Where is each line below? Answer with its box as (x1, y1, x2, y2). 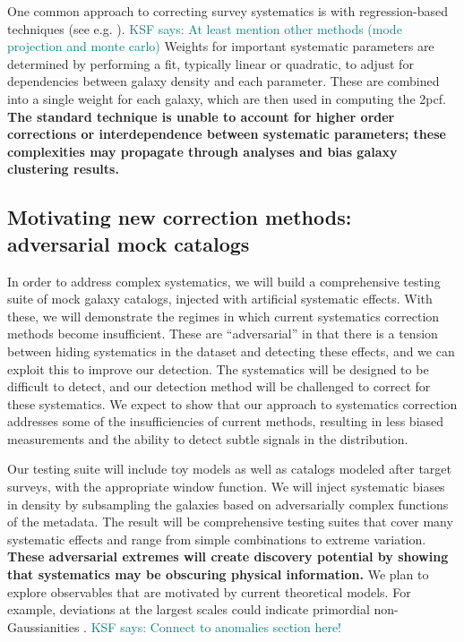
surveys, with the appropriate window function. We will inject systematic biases (7, 477, 445, 496)
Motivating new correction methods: (7, 203, 352, 231)
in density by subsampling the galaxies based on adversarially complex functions (7, 494, 449, 513)
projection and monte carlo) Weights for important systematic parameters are (7, 37, 434, 56)
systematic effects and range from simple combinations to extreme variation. (7, 529, 426, 548)
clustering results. (7, 159, 119, 178)
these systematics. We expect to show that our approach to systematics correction (7, 394, 458, 413)
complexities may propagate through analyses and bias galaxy (7, 141, 398, 160)
